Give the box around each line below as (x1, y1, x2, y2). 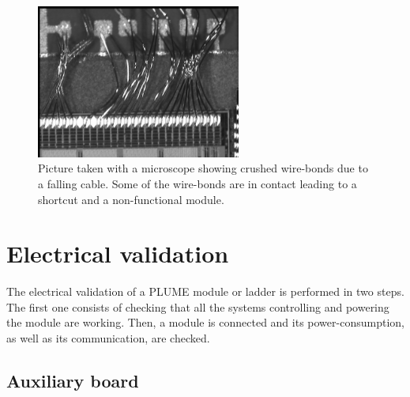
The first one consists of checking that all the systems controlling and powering (6, 298, 389, 315)
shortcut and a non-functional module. (38, 191, 224, 207)
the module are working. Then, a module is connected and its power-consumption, (6, 314, 404, 331)
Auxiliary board (6, 369, 139, 393)
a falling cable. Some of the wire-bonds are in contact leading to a (38, 175, 357, 191)
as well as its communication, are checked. (6, 330, 210, 346)
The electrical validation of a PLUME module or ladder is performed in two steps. (6, 283, 404, 300)
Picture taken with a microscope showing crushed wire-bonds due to (38, 160, 368, 176)
